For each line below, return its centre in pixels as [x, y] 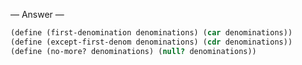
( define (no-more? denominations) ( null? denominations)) [133, 51]
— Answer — [37, 14]
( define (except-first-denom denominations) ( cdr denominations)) [151, 42]
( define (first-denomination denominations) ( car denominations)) [151, 33]
